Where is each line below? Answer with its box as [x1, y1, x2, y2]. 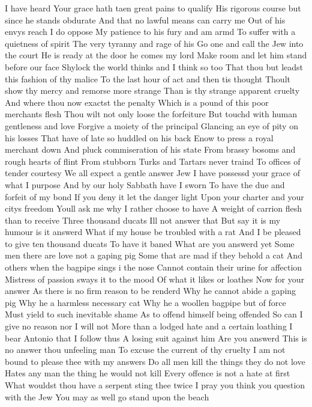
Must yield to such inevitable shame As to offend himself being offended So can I [5, 308, 303, 320]
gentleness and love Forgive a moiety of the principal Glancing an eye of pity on [5, 119, 298, 132]
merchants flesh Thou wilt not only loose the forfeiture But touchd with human [5, 108, 298, 120]
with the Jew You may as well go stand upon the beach [5, 390, 209, 403]
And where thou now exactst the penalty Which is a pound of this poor [5, 96, 269, 108]
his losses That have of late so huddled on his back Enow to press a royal [5, 131, 274, 144]
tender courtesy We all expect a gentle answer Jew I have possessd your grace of [5, 167, 300, 179]
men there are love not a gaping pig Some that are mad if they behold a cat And [5, 249, 302, 262]
